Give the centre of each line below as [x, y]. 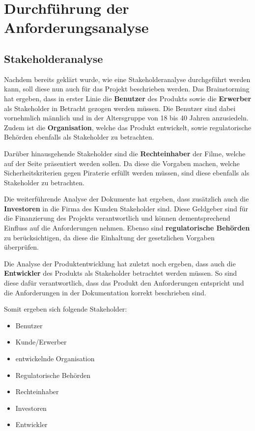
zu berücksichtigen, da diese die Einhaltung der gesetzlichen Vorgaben [109, 237]
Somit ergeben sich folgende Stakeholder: [66, 309]
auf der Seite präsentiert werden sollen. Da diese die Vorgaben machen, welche [122, 163]
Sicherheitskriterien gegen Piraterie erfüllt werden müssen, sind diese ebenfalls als [127, 173]
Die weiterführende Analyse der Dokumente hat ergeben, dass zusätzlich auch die [127, 199]
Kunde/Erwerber [41, 342]
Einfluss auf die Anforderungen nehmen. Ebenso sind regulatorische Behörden [127, 228]
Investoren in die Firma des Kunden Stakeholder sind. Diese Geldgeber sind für [126, 208]
